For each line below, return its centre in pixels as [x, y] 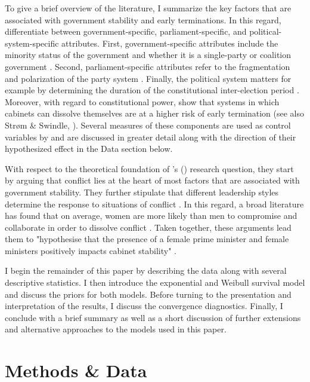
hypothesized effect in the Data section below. [89, 149]
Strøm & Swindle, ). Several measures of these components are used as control [148, 125]
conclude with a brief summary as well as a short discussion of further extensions [153, 317]
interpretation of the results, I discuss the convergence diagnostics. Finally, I [144, 306]
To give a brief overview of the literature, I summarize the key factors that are [148, 8]
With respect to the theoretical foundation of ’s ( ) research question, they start [149, 168]
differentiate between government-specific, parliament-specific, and [126, 31]
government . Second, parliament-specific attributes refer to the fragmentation [148, 66]
